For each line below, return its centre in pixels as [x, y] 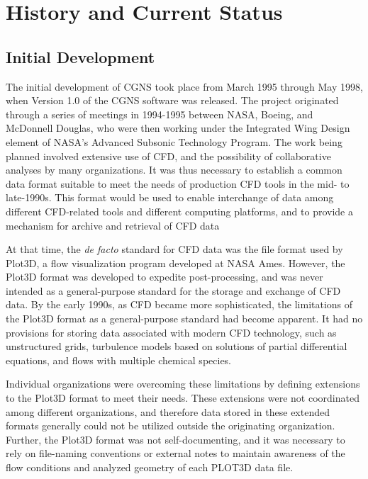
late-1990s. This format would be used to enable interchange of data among [170, 197]
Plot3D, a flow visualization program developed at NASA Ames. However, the [175, 263]
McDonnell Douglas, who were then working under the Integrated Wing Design [178, 128]
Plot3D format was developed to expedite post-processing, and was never [165, 277]
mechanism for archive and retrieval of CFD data [113, 225]
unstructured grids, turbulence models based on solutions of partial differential [177, 346]
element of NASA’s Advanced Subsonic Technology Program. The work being [174, 141]
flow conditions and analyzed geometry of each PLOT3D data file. [150, 467]
